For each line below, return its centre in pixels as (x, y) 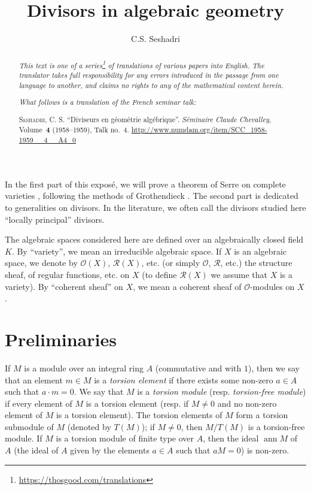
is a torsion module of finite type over (125, 438)
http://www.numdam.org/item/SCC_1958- (199, 129)
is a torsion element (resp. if (137, 403)
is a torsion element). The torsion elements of (139, 415)
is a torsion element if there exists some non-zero (184, 379)
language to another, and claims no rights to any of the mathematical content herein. (151, 85)
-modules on (272, 286)
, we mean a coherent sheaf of (187, 286)
